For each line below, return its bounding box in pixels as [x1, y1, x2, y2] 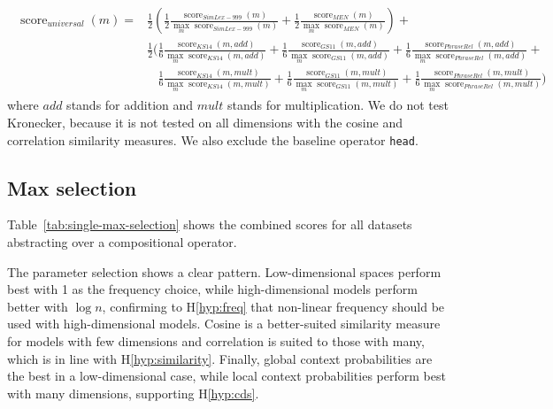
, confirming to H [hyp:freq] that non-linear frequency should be [102, 297, 445, 315]
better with [7, 297, 68, 315]
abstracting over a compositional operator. [7, 233, 237, 251]
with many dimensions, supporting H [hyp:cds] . [7, 383, 259, 402]
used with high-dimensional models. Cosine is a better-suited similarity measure [7, 314, 441, 333]
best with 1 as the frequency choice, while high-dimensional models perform [7, 280, 418, 298]
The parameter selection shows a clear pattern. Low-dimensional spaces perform [7, 262, 442, 281]
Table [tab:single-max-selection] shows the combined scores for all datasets [7, 215, 412, 234]
